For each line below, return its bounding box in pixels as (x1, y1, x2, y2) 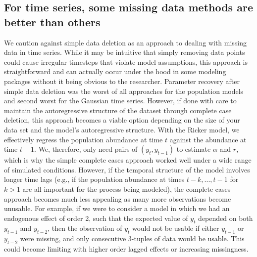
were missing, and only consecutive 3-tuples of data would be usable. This (20, 233, 245, 244)
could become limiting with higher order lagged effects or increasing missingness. (4, 244, 249, 254)
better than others (4, 14, 101, 29)
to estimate (176, 144, 211, 154)
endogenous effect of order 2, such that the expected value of (4, 213, 188, 223)
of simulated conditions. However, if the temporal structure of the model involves (4, 164, 250, 174)
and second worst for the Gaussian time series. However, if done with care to (4, 95, 237, 106)
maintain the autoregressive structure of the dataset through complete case (4, 105, 232, 115)
